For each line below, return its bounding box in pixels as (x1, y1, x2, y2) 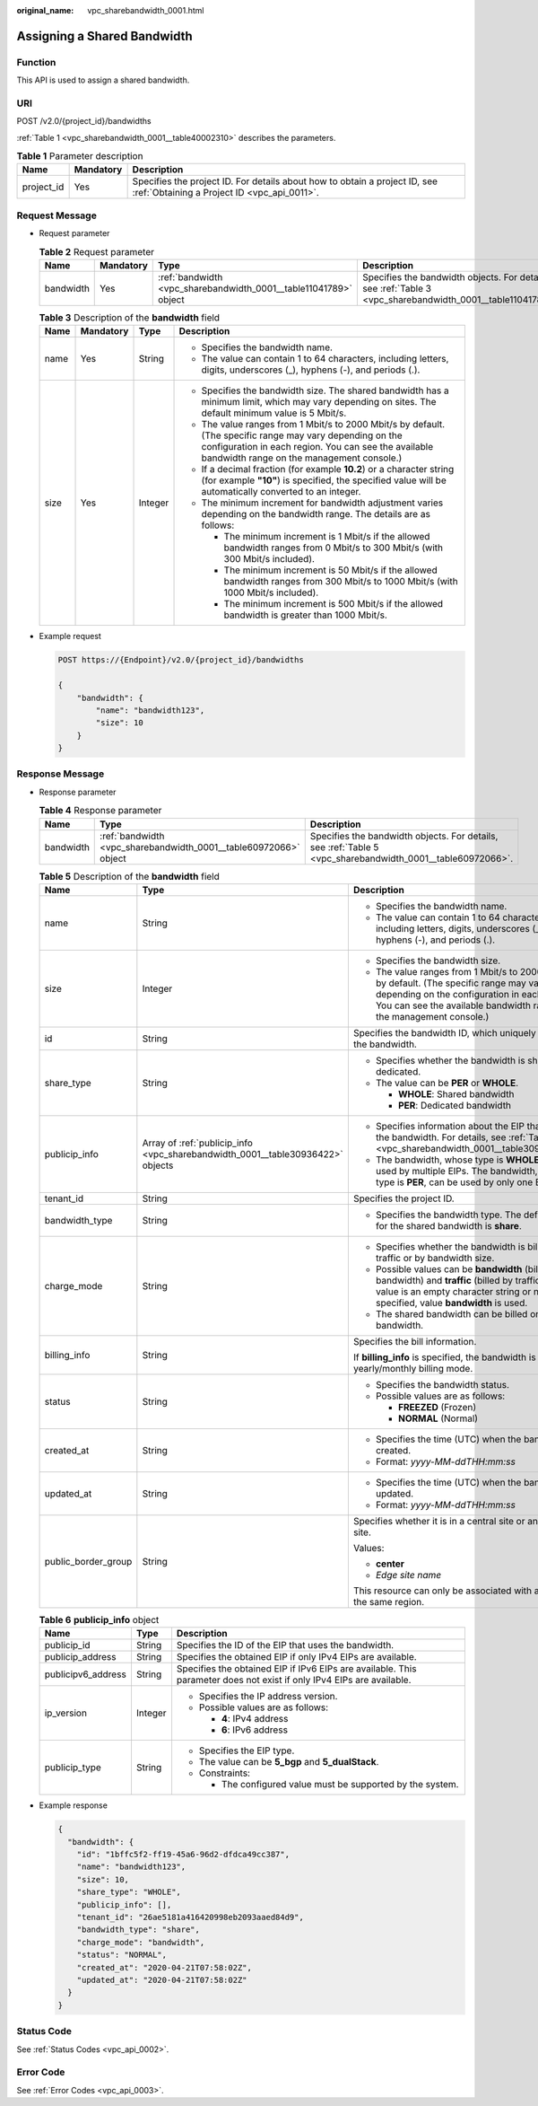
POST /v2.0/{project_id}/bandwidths (16, 116, 152, 127)
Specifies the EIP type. (198, 1744, 295, 1757)
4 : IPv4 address (221, 1713, 289, 1725)
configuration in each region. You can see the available (201, 441, 434, 453)
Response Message (16, 768, 105, 780)
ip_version (44, 1707, 87, 1719)
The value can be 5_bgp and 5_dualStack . (198, 1756, 379, 1768)
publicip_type (44, 1761, 102, 1774)
